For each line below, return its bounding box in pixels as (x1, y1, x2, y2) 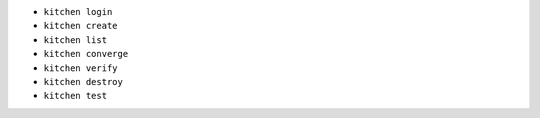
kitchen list (43, 34, 108, 45)
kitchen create (43, 20, 119, 32)
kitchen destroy (43, 76, 124, 87)
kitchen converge (43, 48, 129, 60)
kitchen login (43, 6, 113, 17)
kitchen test (43, 90, 108, 102)
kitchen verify (43, 62, 119, 74)
